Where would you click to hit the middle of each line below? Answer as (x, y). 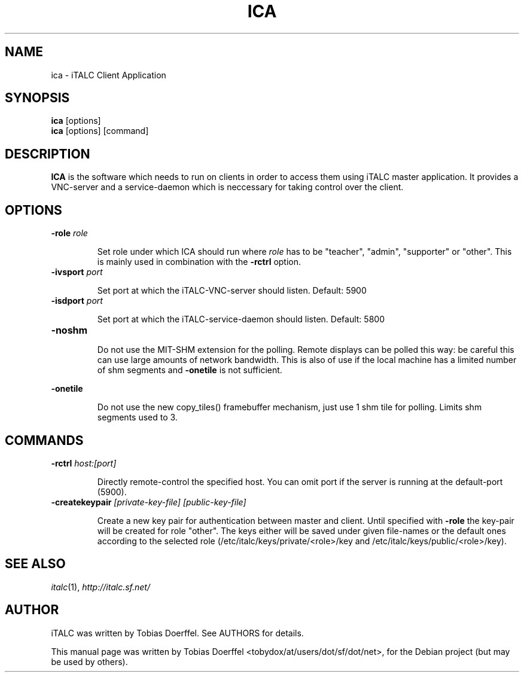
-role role (69, 233)
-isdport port (77, 301)
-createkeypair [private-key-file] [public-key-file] (149, 502)
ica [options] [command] (100, 131)
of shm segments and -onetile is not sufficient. (190, 370)
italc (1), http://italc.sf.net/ (100, 587)
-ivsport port (77, 272)
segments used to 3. (137, 417)
